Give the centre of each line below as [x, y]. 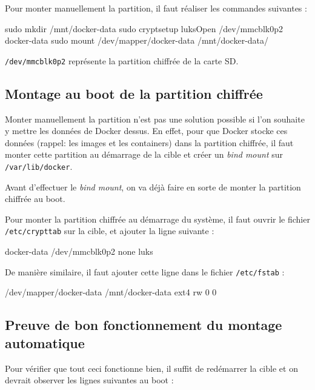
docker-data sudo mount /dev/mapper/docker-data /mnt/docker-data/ [137, 40]
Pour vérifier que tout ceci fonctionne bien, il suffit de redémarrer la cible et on [151, 368]
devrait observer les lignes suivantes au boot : [89, 380]
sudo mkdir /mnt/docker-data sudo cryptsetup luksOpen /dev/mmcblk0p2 [144, 28]
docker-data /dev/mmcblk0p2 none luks [79, 251]
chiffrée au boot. [35, 199]
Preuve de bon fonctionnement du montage [144, 325]
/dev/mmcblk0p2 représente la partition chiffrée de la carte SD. [122, 60]
